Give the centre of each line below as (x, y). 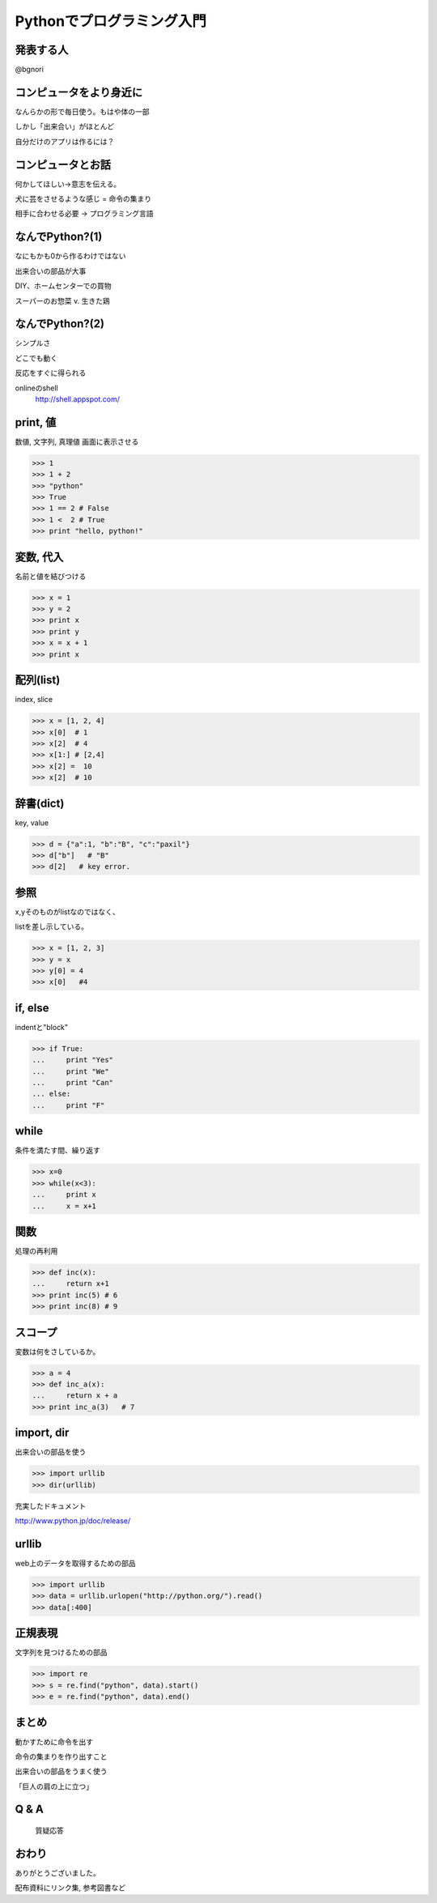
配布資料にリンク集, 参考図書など (70, 1888)
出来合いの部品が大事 (51, 270)
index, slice (34, 700)
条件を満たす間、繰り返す (57, 1151)
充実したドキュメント (51, 1505)
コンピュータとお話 (63, 165)
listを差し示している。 (52, 926)
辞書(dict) (40, 803)
